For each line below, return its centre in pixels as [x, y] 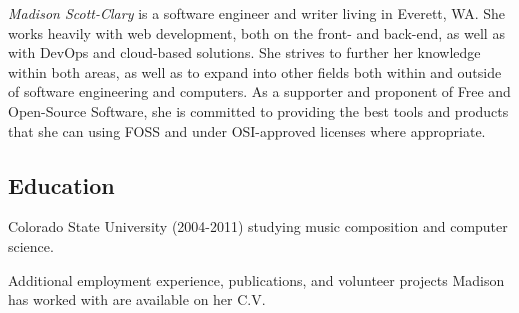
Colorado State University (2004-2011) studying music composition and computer [258, 226]
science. [31, 245]
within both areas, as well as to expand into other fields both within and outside [255, 71]
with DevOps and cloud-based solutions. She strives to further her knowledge [244, 52]
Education [61, 184]
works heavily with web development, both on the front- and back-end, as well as [256, 32]
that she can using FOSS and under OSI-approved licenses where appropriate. [247, 130]
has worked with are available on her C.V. [137, 299]
